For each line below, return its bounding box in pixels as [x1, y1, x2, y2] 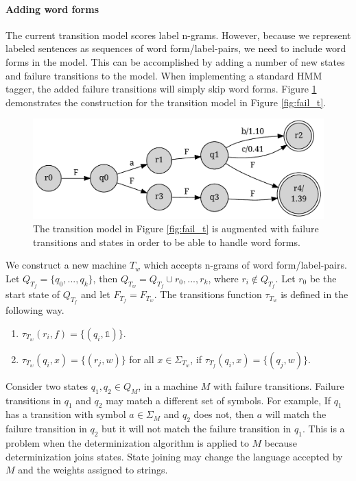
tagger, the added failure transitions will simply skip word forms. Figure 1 [5, 82, 317, 96]
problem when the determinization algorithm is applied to [5, 436, 249, 450]
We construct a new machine [5, 258, 127, 272]
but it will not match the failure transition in [102, 421, 292, 436]
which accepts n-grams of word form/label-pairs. [143, 258, 347, 272]
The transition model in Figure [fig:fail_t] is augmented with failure [33, 221, 319, 236]
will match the [265, 407, 327, 421]
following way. [5, 303, 64, 317]
